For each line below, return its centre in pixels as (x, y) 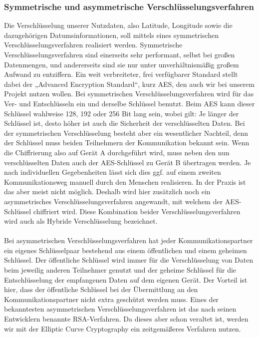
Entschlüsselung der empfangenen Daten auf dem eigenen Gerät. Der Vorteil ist (126, 279)
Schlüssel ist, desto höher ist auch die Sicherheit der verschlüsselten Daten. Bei (125, 123)
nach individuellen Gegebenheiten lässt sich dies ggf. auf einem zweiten (113, 172)
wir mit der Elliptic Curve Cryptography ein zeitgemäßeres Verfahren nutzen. (123, 328)
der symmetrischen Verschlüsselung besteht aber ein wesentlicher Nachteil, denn (126, 133)
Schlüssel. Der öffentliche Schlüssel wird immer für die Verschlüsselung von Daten (129, 260)
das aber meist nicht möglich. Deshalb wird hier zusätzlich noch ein (107, 191)
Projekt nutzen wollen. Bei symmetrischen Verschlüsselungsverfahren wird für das (129, 94)
